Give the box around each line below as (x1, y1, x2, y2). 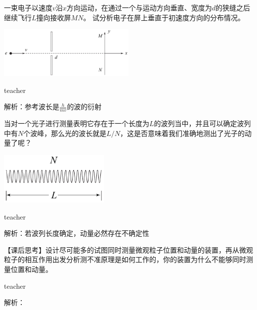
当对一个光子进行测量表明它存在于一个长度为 (4, 118, 149, 128)
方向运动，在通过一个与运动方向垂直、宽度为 (66, 2, 212, 12)
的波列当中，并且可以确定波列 (154, 118, 251, 128)
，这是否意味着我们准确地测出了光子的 (120, 128, 245, 138)
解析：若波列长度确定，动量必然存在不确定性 (4, 228, 149, 238)
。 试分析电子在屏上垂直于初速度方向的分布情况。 (83, 12, 245, 22)
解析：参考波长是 (4, 101, 59, 112)
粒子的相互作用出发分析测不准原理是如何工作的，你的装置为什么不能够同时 (4, 254, 246, 265)
